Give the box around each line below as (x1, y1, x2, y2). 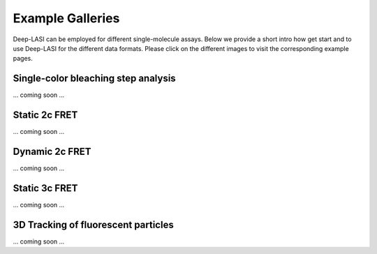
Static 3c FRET (13, 182, 78, 194)
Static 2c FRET (13, 109, 78, 121)
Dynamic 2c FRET (13, 145, 91, 157)
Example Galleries (13, 10, 120, 26)
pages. (13, 54, 33, 63)
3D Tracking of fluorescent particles (13, 218, 174, 230)
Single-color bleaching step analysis (13, 73, 176, 84)
